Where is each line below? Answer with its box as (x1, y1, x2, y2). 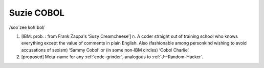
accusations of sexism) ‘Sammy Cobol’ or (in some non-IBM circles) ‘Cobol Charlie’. (21, 47, 190, 53)
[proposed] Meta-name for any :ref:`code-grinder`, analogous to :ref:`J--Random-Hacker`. (21, 54, 204, 60)
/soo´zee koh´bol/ (9, 24, 45, 30)
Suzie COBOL (9, 7, 65, 18)
